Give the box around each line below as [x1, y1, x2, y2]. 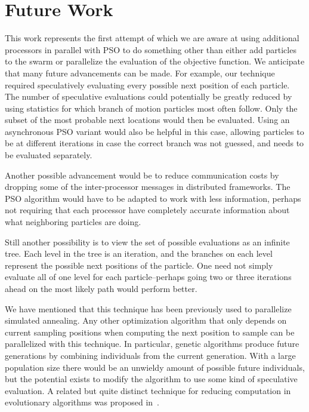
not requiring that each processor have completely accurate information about [5, 204, 290, 216]
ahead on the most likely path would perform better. [5, 282, 197, 294]
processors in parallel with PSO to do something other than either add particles [5, 43, 296, 56]
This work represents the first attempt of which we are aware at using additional [5, 32, 299, 44]
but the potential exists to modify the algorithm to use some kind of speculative [5, 373, 298, 385]
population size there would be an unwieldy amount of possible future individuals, [5, 361, 305, 373]
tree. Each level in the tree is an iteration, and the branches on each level [5, 247, 273, 260]
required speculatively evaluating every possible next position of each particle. [5, 78, 290, 91]
